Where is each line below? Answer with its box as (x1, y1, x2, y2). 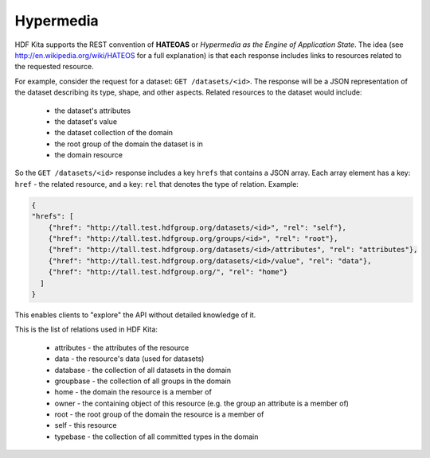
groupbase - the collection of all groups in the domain (54, 376, 231, 386)
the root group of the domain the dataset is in (54, 139, 203, 149)
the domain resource (54, 150, 123, 160)
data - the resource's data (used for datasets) (54, 354, 205, 363)
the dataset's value (54, 116, 118, 126)
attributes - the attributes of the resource (54, 343, 190, 352)
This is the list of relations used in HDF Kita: (14, 324, 158, 334)
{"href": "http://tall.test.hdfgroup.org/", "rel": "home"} (48, 267, 288, 277)
